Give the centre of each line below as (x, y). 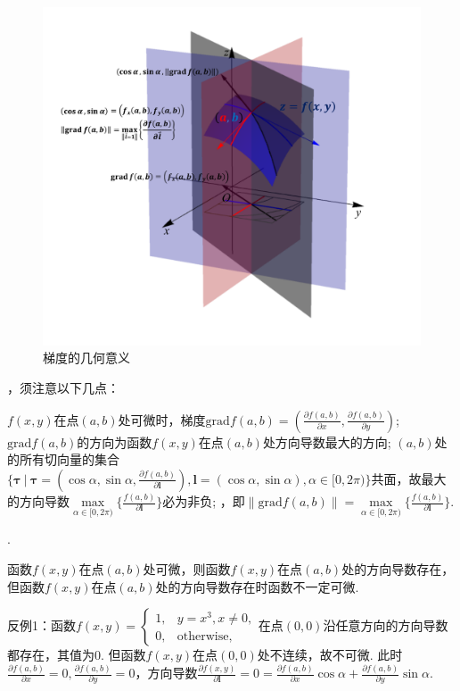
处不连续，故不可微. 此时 (330, 655)
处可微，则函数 (187, 568)
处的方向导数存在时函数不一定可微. (257, 586)
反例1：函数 (41, 625)
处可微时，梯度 (162, 419)
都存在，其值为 (51, 655)
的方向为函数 (115, 441)
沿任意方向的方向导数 (386, 625)
